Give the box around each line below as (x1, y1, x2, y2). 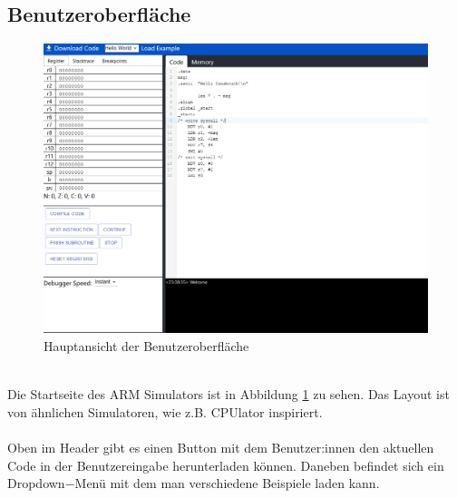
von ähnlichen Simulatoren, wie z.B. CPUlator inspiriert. (7, 402, 323, 421)
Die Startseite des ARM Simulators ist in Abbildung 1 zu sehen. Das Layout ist (7, 385, 450, 404)
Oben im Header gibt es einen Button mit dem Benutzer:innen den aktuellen (7, 438, 434, 456)
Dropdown (7, 474, 65, 493)
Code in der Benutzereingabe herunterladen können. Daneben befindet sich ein (7, 455, 444, 474)
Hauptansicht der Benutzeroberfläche (44, 337, 249, 356)
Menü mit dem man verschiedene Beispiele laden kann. (74, 474, 380, 493)
